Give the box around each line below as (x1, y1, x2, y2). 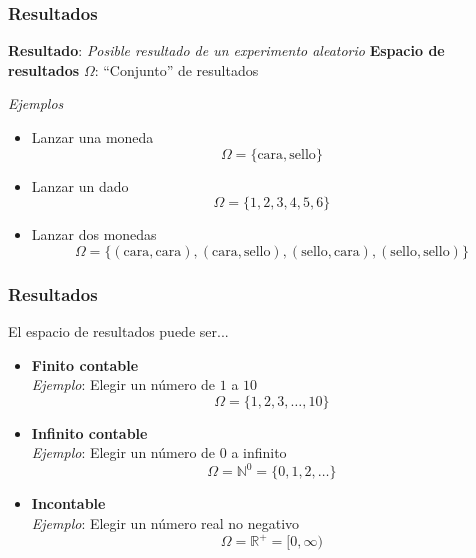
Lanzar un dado (31, 175, 129, 196)
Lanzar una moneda (31, 127, 154, 147)
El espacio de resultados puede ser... (8, 321, 229, 341)
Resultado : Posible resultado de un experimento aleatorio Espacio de (8, 40, 445, 61)
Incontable (31, 493, 106, 514)
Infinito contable (31, 422, 148, 443)
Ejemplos (8, 93, 64, 114)
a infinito (231, 442, 287, 463)
